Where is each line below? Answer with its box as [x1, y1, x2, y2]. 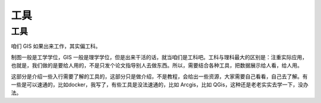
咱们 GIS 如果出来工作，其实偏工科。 [11, 43, 101, 50]
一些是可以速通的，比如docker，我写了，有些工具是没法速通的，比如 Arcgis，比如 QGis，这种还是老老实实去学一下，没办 [11, 81, 309, 88]
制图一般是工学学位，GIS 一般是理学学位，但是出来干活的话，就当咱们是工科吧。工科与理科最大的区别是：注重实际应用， [11, 53, 308, 60]
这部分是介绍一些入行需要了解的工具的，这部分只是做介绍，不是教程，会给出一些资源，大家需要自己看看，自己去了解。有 [11, 73, 308, 80]
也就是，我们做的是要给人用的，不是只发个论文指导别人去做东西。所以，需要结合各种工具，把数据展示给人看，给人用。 [11, 62, 303, 69]
